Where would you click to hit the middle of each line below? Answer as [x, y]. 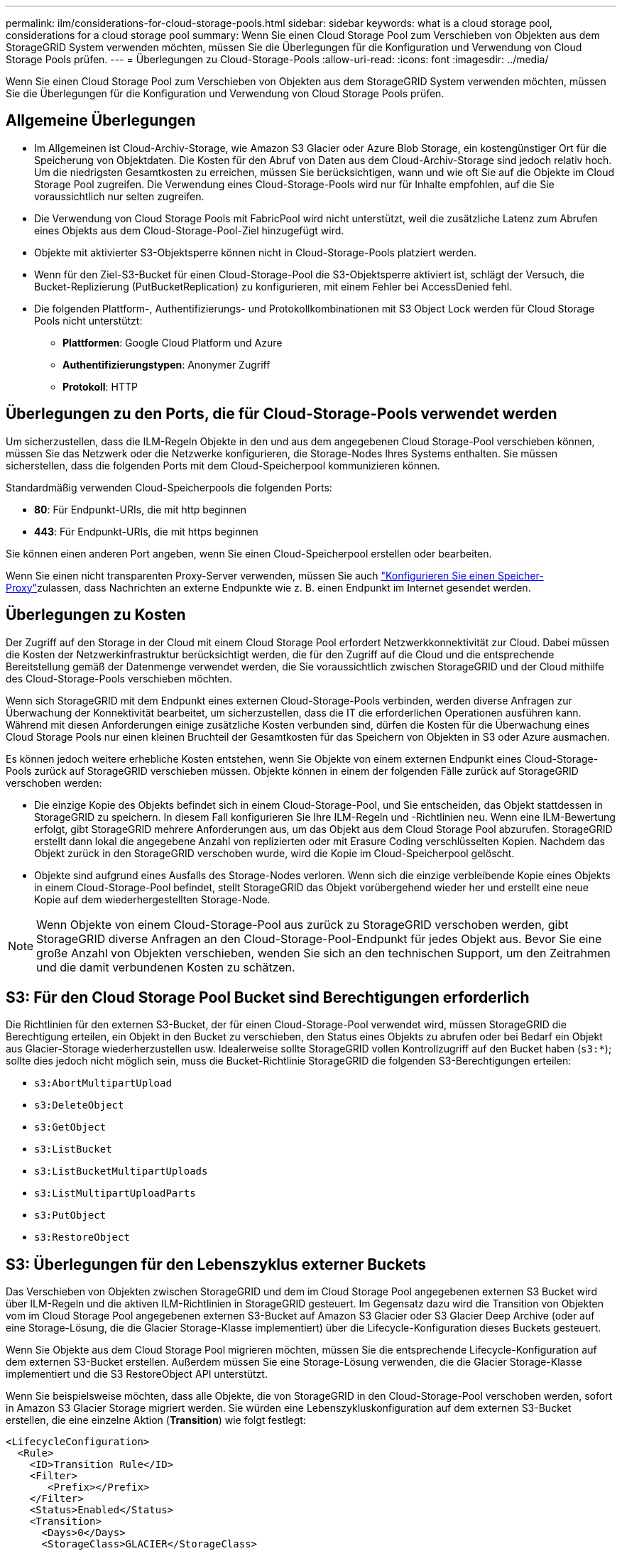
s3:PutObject [70, 1215]
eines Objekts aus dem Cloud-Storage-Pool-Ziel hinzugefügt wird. [189, 230]
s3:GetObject [70, 1127]
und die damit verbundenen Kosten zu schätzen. [166, 967]
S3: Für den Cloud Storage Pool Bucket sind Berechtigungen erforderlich [268, 997]
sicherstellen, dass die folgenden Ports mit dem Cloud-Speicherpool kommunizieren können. [223, 465]
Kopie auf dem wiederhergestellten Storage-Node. [152, 899]
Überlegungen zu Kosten [96, 615]
